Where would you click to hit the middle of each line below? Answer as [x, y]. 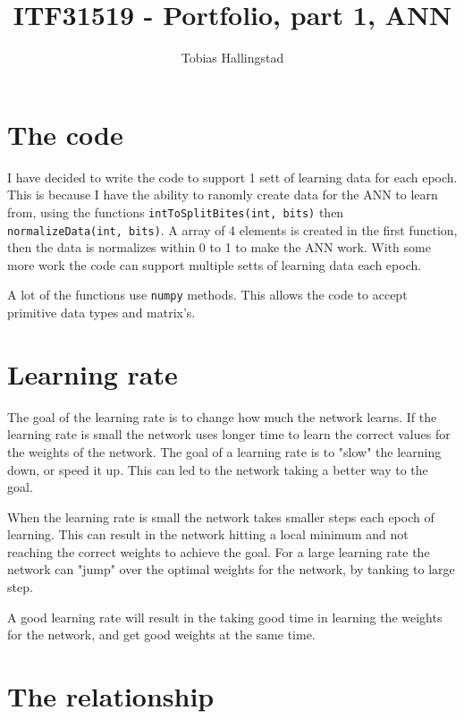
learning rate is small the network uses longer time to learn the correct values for [229, 434]
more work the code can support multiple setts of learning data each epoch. [215, 264]
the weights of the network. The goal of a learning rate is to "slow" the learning [224, 451]
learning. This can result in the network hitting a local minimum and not [208, 534]
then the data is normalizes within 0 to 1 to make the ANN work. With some [219, 247]
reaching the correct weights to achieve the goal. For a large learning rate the [219, 551]
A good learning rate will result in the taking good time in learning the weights [225, 617]
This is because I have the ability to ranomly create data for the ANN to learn [223, 195]
